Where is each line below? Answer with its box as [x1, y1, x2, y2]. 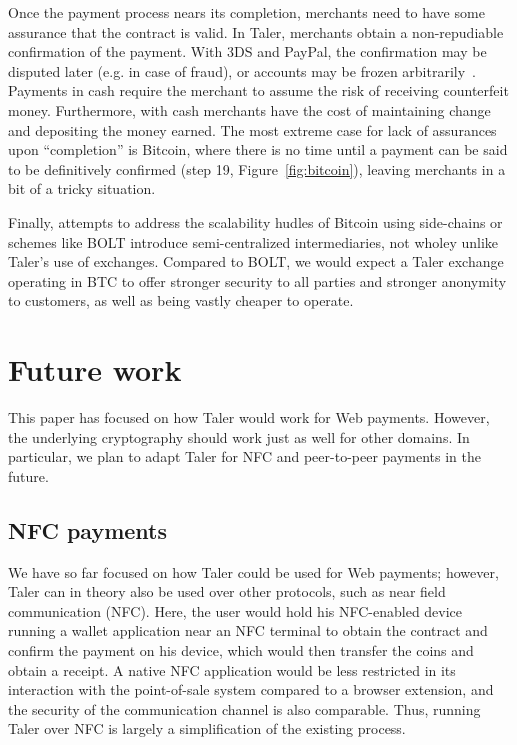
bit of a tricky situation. [8, 178, 156, 199]
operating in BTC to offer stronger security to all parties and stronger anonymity [8, 270, 507, 291]
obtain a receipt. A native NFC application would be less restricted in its [8, 659, 456, 680]
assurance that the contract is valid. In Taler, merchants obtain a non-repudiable [8, 21, 504, 42]
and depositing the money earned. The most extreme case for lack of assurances [8, 119, 497, 140]
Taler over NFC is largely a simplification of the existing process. [8, 718, 406, 739]
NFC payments [8, 514, 168, 545]
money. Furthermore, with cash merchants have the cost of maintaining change [8, 99, 491, 120]
